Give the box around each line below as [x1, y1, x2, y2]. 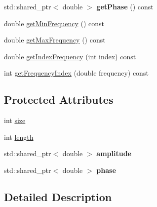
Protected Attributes [4, 92, 114, 107]
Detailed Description [4, 189, 112, 204]
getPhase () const [96, 1, 154, 11]
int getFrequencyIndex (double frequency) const [4, 68, 149, 78]
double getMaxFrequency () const [4, 35, 106, 45]
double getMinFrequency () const [4, 18, 104, 28]
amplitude [96, 148, 131, 159]
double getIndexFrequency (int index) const [4, 51, 136, 61]
